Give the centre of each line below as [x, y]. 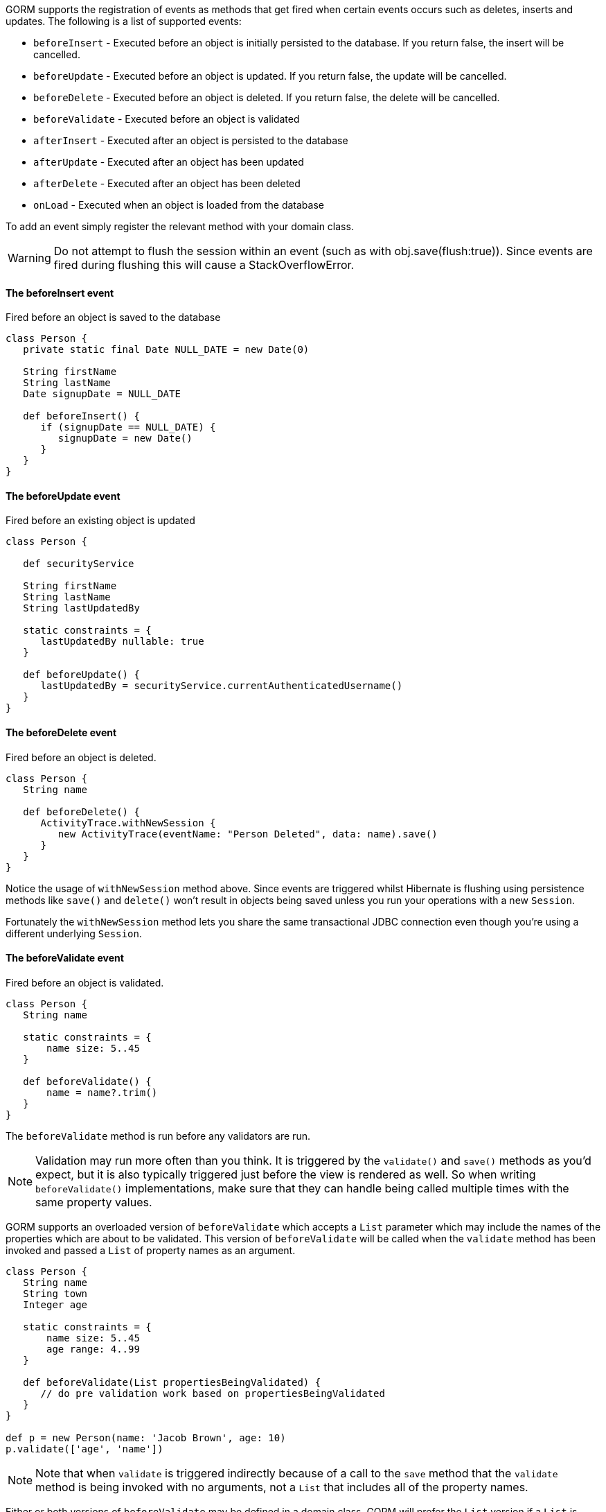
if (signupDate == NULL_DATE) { [128, 427]
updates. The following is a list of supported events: [124, 21]
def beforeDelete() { [81, 811]
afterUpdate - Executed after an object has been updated [169, 162]
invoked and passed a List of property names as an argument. [151, 1250]
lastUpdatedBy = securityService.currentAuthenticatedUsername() [222, 686]
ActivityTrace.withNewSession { [128, 823]
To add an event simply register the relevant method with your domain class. [180, 226]
